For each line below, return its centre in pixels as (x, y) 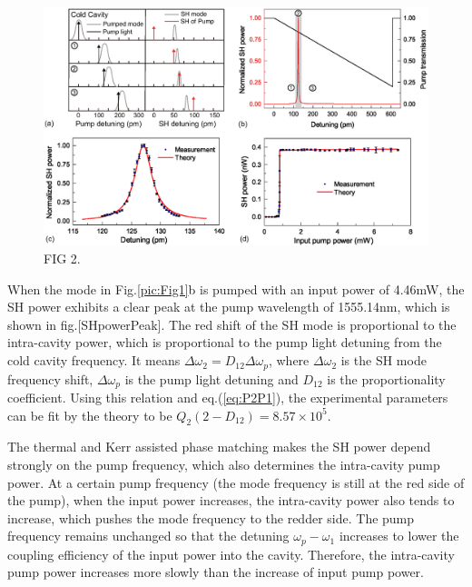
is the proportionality (386, 378)
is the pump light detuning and (211, 378)
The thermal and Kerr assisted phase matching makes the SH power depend (219, 447)
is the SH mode (383, 360)
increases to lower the (399, 536)
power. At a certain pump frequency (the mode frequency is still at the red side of (236, 482)
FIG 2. (62, 259)
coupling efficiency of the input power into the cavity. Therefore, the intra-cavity (231, 554)
